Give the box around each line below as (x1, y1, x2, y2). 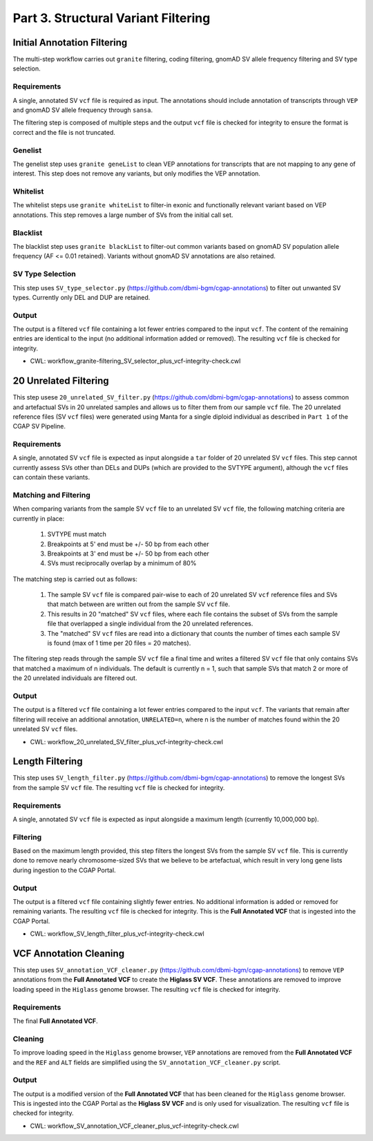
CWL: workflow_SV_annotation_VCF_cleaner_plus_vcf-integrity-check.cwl (30, 1122, 239, 1130)
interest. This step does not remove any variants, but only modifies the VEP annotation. (12, 169, 260, 178)
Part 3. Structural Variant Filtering (12, 10, 211, 26)
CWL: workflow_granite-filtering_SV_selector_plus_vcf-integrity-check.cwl (30, 357, 241, 366)
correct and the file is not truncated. (12, 128, 115, 136)
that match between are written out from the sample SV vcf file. (47, 600, 231, 608)
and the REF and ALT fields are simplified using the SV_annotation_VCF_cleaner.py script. (12, 1058, 281, 1066)
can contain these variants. (12, 473, 90, 482)
